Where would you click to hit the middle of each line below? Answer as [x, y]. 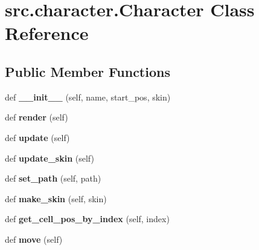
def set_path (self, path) [53, 178]
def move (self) [34, 239]
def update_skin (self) [50, 158]
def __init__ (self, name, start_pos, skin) [88, 97]
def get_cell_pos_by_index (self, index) [87, 219]
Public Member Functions [88, 71]
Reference [47, 33]
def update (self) [37, 137]
